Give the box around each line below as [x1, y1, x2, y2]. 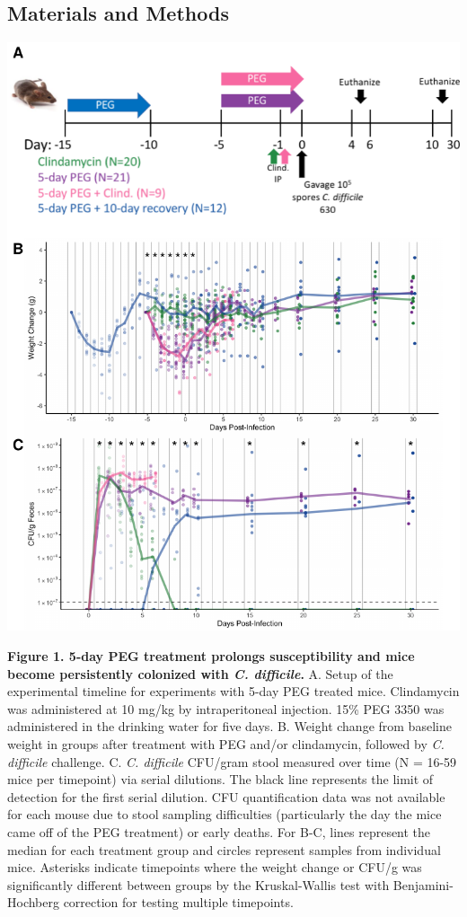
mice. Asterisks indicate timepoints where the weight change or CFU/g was [7, 858, 422, 877]
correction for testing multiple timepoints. [63, 893, 294, 912]
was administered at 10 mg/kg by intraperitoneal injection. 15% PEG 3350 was [7, 699, 445, 718]
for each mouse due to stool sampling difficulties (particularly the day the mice [7, 805, 442, 824]
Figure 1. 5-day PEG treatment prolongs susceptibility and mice [7, 646, 415, 665]
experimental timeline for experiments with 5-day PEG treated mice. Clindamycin [7, 682, 460, 701]
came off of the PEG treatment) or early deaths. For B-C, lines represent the [7, 822, 431, 841]
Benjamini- [392, 875, 454, 894]
